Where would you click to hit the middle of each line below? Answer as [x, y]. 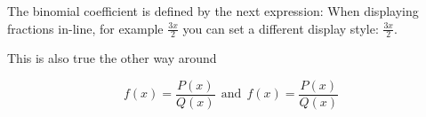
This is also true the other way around [112, 58]
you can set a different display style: [281, 28]
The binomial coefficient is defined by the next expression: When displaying [213, 11]
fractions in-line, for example [85, 28]
